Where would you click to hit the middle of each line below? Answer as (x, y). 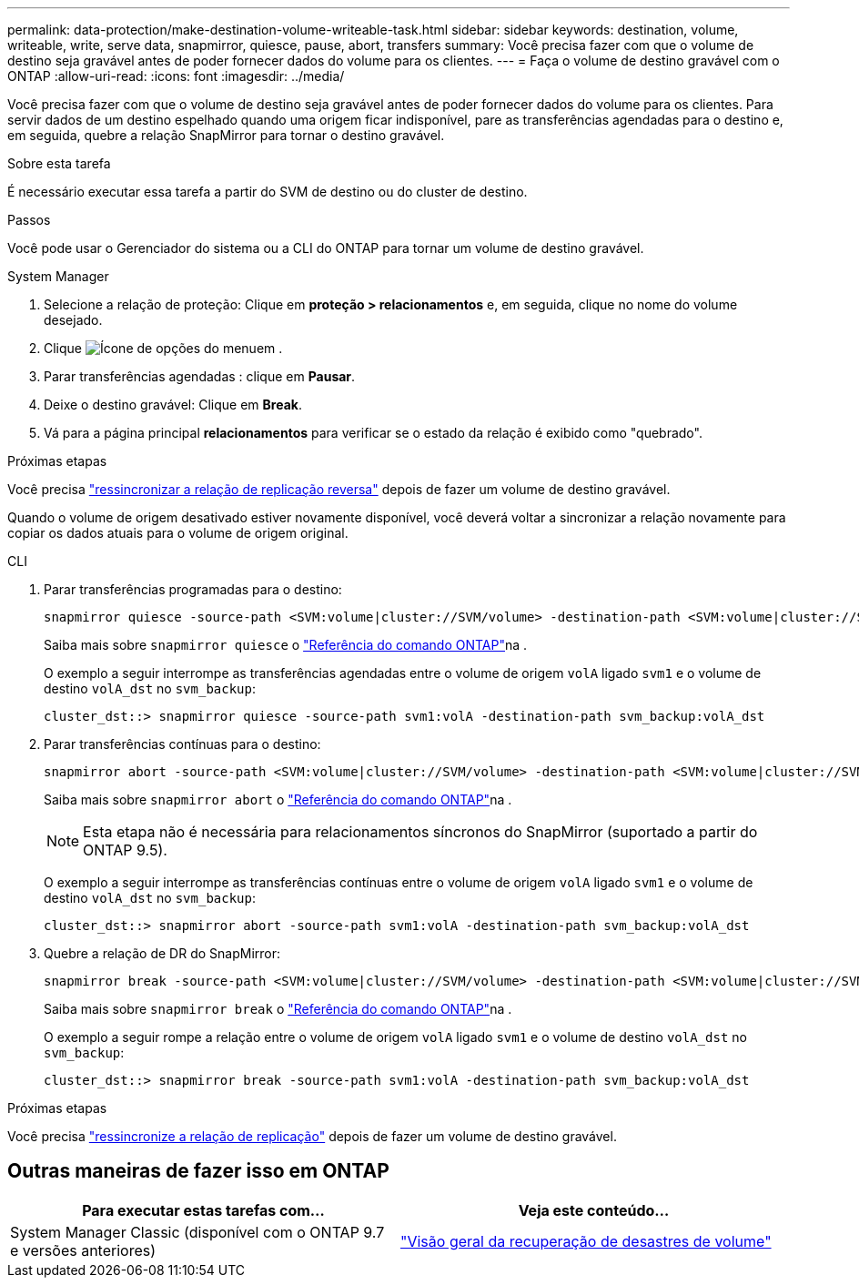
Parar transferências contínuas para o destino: (182, 744)
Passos (29, 220)
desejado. (73, 320)
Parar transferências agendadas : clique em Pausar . (200, 376)
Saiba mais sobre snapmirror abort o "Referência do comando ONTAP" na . (278, 799)
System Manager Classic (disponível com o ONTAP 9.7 (197, 1232)
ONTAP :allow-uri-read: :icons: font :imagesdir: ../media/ (176, 76)
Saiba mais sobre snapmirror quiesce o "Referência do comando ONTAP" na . (286, 645)
